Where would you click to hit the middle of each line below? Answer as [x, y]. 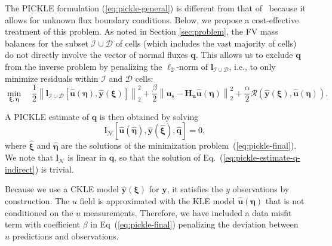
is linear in [87, 157]
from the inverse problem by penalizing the [84, 66]
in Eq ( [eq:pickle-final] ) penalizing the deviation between [194, 224]
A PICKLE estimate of [47, 116]
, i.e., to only [252, 66]
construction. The [37, 201]
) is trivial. [54, 169]
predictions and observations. [65, 236]
